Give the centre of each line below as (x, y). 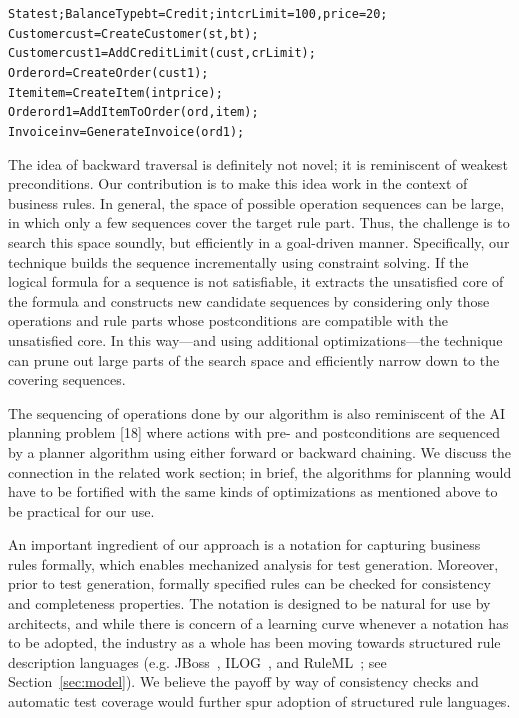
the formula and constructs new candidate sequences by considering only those (249, 300)
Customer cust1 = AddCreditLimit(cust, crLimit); (162, 53)
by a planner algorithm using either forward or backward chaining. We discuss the (260, 451)
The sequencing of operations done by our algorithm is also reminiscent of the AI (257, 412)
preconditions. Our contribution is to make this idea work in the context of (238, 183)
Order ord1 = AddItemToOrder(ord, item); (133, 112)
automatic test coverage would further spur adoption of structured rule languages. (259, 701)
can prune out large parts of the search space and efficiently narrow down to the (254, 359)
